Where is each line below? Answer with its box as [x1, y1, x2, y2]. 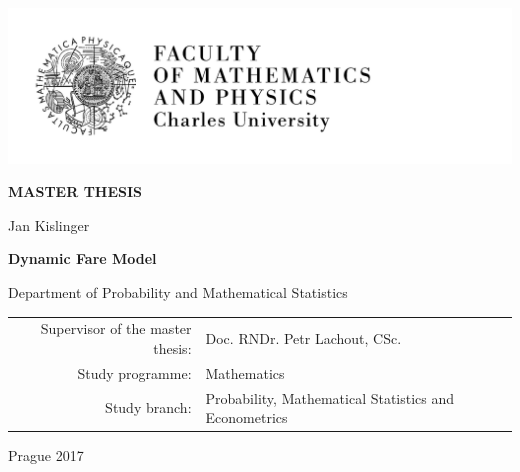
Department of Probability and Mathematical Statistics [8, 281, 348, 302]
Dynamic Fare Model [8, 248, 157, 269]
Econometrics [205, 407, 288, 428]
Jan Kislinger [8, 214, 90, 235]
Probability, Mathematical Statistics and [205, 387, 455, 408]
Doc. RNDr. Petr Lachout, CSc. [205, 328, 402, 349]
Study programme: [77, 362, 192, 383]
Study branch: [105, 397, 192, 418]
